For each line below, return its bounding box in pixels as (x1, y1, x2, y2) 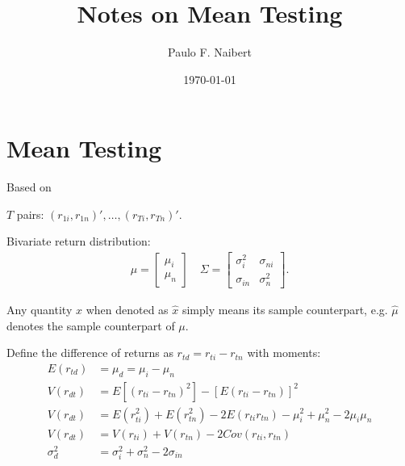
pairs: (16, 205, 44, 222)
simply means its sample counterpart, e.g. (182, 300, 388, 317)
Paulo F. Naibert (168, 44, 252, 61)
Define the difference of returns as (6, 344, 173, 361)
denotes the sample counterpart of (6, 317, 175, 334)
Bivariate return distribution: (6, 233, 151, 250)
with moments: (247, 344, 321, 361)
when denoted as (86, 300, 169, 317)
